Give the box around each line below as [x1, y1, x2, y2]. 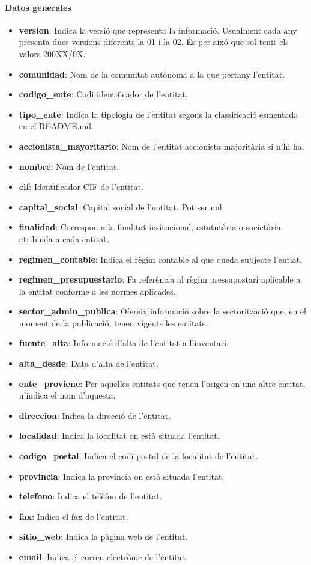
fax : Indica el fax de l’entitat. [19, 510, 128, 522]
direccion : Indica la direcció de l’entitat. [19, 409, 171, 421]
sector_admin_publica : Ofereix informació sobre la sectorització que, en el [19, 305, 306, 317]
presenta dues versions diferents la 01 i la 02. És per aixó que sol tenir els [19, 35, 289, 48]
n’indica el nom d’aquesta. [19, 389, 116, 402]
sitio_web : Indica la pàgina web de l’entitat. [19, 530, 188, 543]
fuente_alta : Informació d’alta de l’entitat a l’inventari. [19, 337, 229, 349]
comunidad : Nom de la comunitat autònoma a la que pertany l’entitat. [19, 67, 285, 80]
